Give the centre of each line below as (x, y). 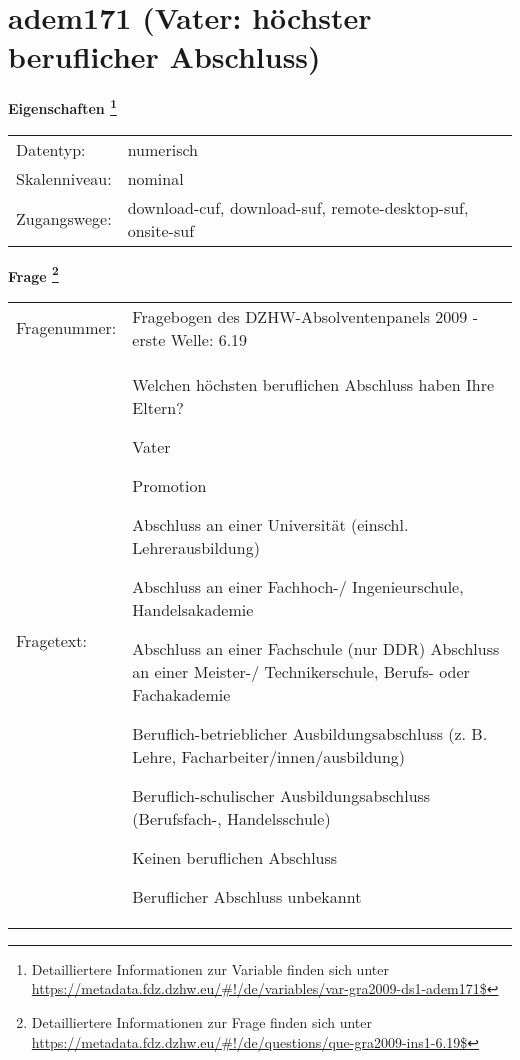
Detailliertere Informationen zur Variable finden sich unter (210, 968)
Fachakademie (181, 694)
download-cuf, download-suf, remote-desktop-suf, (298, 207)
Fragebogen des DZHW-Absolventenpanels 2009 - (305, 316)
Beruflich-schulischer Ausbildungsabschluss (281, 795)
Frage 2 (33, 274)
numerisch (162, 149)
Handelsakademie (193, 609)
